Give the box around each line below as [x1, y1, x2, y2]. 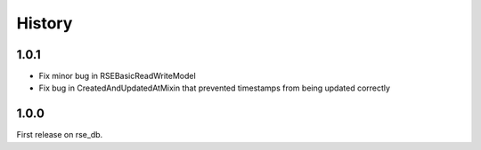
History [16, 13, 73, 33]
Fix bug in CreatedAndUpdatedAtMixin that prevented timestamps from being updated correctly [38, 83, 391, 93]
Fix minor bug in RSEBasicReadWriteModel [38, 71, 196, 82]
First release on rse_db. [16, 130, 103, 140]
